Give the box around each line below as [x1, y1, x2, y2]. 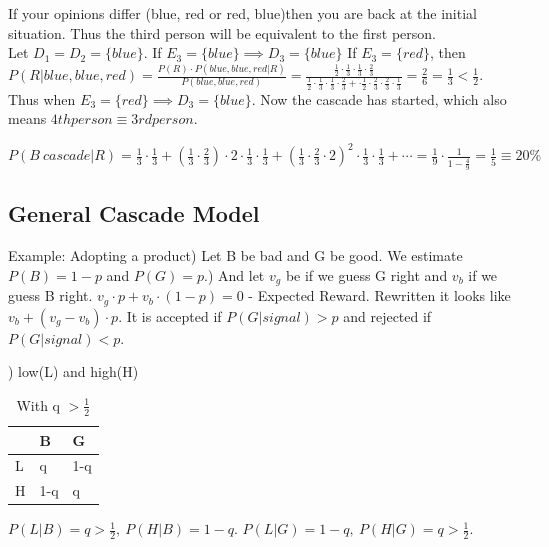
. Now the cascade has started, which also [251, 88, 507, 109]
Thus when [8, 88, 76, 109]
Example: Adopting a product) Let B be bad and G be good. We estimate [8, 245, 463, 266]
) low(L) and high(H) [8, 361, 139, 382]
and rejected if [343, 305, 432, 326]
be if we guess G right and [285, 264, 448, 285]
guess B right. [8, 285, 93, 306]
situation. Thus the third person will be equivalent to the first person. [8, 22, 436, 43]
